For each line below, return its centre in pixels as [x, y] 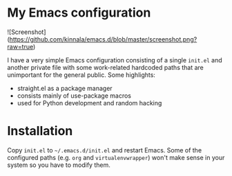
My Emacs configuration [79, 13]
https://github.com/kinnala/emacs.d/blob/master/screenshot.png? [103, 39]
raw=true [20, 46]
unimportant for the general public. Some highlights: [81, 75]
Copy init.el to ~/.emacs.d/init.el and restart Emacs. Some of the [105, 150]
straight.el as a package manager [65, 88]
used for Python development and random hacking [89, 103]
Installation [40, 131]
